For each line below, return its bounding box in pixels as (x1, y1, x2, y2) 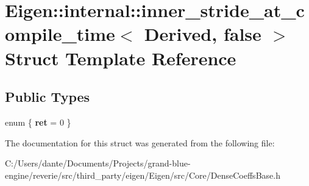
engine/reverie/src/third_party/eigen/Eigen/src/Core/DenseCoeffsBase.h (5, 168, 280, 181)
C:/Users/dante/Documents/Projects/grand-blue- (5, 157, 191, 170)
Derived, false (144, 21, 261, 46)
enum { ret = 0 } (5, 115, 71, 128)
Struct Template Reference (5, 45, 236, 70)
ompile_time (5, 21, 115, 46)
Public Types (5, 87, 90, 106)
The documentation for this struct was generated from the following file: (5, 136, 275, 149)
